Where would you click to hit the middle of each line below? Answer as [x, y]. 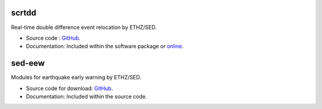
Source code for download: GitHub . [69, 88]
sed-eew [28, 63]
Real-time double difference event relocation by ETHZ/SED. [84, 27]
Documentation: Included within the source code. [86, 96]
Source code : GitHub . [53, 38]
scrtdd [24, 13]
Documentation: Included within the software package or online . [105, 46]
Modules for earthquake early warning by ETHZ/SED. [76, 78]
